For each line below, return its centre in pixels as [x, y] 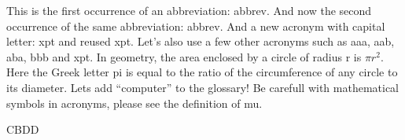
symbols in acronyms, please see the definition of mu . [134, 103]
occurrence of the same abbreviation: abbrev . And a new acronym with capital [196, 26]
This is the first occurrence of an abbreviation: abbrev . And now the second [189, 10]
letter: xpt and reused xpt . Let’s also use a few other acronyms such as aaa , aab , [201, 41]
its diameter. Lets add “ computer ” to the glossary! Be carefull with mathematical [202, 87]
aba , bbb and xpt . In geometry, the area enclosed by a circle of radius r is [184, 56]
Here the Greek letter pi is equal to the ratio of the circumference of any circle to [202, 72]
